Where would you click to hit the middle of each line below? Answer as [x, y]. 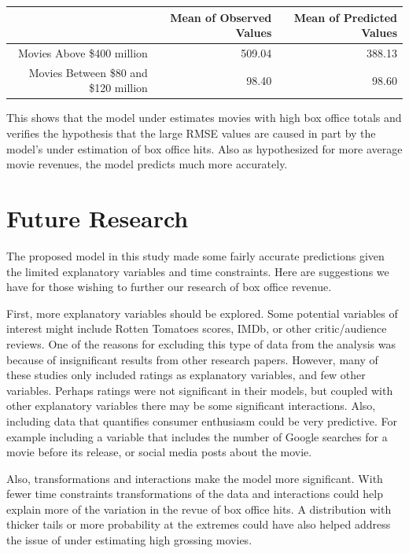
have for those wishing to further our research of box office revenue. [169, 287]
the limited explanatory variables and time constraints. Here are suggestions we [198, 271]
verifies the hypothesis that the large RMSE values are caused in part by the [191, 133]
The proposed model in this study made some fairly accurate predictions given [195, 255]
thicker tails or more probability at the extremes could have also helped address [199, 524]
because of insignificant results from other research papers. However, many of [192, 359]
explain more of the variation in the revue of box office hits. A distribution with [199, 509]
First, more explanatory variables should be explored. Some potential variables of [202, 313]
